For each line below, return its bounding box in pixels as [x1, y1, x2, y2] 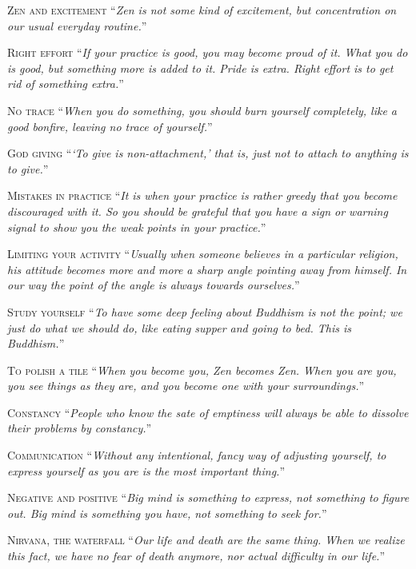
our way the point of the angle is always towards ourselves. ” [7, 277, 300, 293]
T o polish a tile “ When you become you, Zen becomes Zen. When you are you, [7, 361, 397, 378]
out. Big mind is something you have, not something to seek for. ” [7, 504, 327, 521]
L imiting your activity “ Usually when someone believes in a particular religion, [7, 245, 398, 262]
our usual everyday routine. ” [7, 17, 147, 34]
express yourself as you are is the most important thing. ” [7, 462, 285, 479]
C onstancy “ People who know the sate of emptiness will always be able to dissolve [7, 404, 409, 420]
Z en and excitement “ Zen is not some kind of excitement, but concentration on [7, 2, 397, 18]
